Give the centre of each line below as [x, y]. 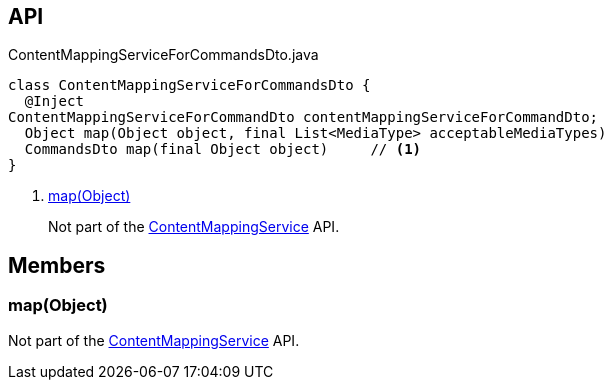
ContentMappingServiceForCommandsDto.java [163, 55]
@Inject [54, 101]
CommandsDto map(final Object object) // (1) [223, 149]
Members [57, 265]
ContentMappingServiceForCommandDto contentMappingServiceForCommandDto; [303, 117]
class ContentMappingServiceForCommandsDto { [189, 85]
